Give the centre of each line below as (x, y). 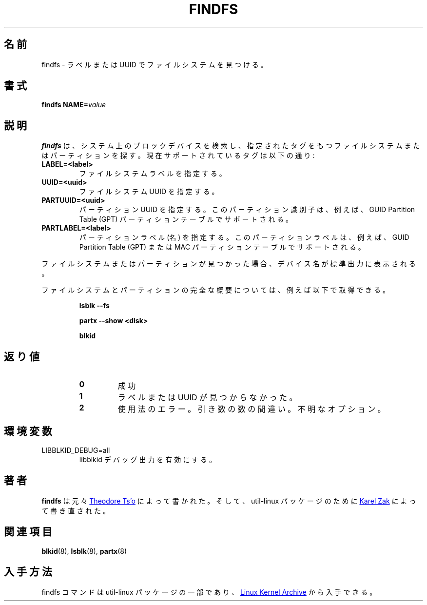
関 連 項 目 (28, 532)
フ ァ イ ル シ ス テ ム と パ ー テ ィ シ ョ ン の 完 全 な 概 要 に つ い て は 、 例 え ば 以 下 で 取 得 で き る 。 (215, 290)
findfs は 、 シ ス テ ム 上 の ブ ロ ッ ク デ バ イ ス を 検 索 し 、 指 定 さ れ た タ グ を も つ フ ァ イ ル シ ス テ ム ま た (231, 146)
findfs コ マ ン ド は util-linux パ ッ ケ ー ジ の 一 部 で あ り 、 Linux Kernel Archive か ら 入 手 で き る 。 (209, 592)
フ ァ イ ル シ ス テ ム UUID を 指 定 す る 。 (149, 192)
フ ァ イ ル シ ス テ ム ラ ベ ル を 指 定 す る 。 (153, 174)
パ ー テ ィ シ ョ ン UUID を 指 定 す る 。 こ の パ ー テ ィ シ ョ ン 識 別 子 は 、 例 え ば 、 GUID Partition (247, 210)
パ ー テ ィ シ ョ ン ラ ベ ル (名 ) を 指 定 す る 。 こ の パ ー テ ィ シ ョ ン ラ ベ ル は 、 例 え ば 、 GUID (244, 237)
